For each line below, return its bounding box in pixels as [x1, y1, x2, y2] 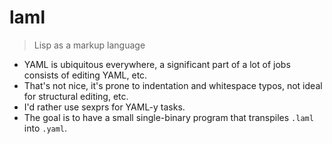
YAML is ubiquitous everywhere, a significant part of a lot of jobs [23, 58, 291, 70]
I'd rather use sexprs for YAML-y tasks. [23, 101, 186, 113]
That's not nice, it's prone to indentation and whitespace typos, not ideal [23, 79, 323, 91]
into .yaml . [23, 122, 68, 134]
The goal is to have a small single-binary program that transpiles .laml [23, 111, 314, 123]
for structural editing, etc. [23, 90, 129, 102]
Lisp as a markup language [33, 39, 146, 51]
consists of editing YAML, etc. [23, 69, 148, 81]
